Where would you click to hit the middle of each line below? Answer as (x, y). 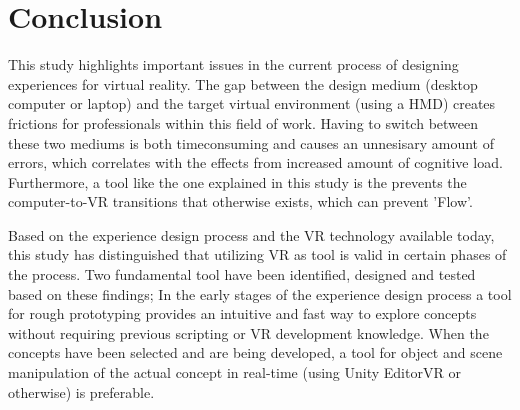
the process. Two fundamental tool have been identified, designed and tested (242, 274)
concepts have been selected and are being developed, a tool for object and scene (255, 352)
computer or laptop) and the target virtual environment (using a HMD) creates (252, 103)
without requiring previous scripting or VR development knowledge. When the (248, 332)
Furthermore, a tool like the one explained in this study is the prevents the (237, 181)
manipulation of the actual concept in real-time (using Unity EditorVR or (234, 372)
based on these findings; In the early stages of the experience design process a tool (260, 293)
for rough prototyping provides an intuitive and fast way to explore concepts (242, 313)
